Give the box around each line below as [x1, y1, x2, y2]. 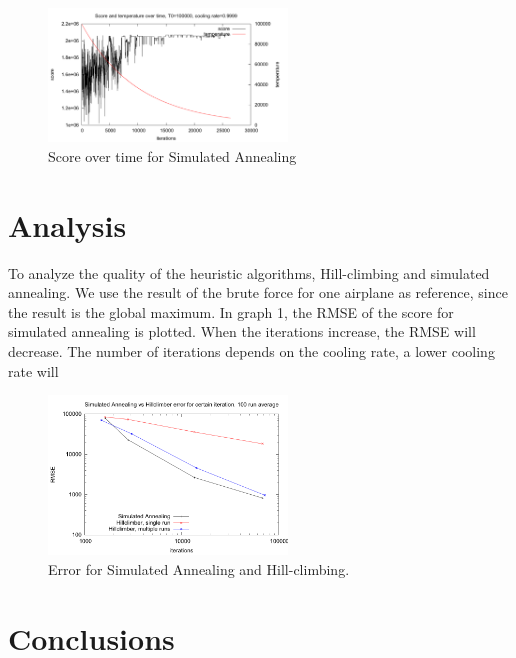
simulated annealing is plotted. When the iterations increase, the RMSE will [8, 321, 476, 342]
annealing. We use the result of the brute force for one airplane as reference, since [8, 282, 508, 303]
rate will [8, 360, 59, 381]
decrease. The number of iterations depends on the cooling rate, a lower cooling [8, 341, 495, 362]
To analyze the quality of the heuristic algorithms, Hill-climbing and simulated [8, 262, 490, 283]
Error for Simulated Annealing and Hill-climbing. [48, 558, 350, 579]
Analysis [8, 204, 127, 245]
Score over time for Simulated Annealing [48, 145, 297, 166]
